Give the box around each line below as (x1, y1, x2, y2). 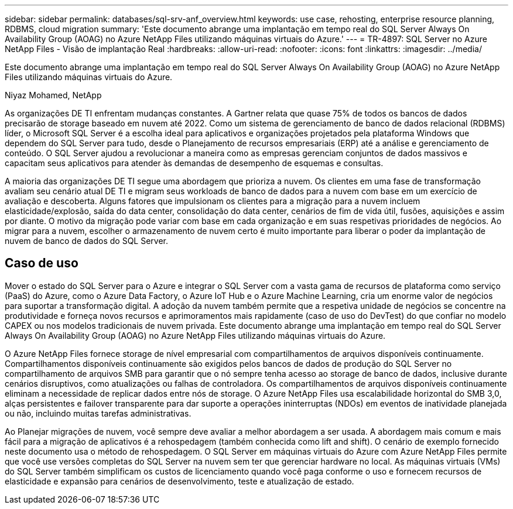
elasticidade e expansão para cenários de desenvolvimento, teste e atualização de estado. (5, 476, 354, 486)
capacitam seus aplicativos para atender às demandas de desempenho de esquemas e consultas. (5, 158, 384, 168)
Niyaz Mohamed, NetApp (5, 90, 102, 100)
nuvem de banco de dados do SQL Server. (5, 236, 169, 246)
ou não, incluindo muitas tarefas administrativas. (5, 408, 191, 418)
